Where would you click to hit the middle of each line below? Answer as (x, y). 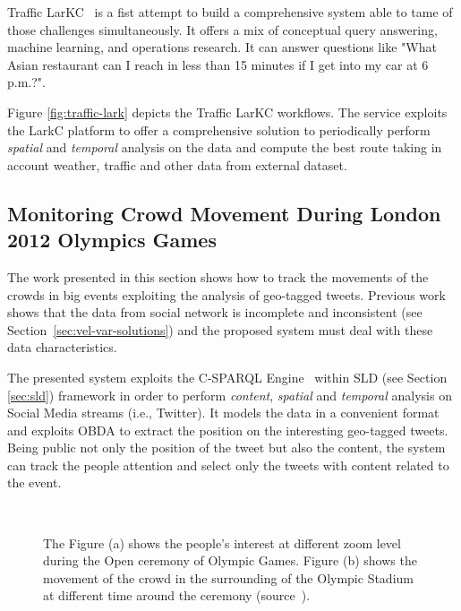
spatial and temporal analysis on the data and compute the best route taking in (225, 147)
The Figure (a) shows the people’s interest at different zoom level (222, 542)
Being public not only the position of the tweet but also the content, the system (226, 447)
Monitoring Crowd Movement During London (224, 213)
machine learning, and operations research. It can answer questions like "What (222, 47)
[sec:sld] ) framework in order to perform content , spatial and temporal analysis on (230, 395)
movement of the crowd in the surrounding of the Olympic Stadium (228, 577)
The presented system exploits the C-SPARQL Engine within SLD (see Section (227, 377)
